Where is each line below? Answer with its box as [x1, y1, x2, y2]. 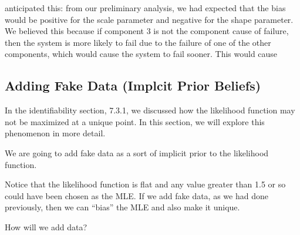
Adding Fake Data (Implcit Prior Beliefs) [5, 76, 261, 95]
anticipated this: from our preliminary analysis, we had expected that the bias [5, 2, 286, 14]
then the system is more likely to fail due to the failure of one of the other [5, 36, 271, 48]
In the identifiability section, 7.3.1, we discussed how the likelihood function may [5, 104, 295, 116]
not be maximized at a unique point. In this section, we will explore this [5, 115, 265, 127]
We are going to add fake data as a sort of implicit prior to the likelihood [5, 146, 269, 159]
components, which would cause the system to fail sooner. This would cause [5, 48, 278, 60]
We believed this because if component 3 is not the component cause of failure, [5, 25, 289, 37]
